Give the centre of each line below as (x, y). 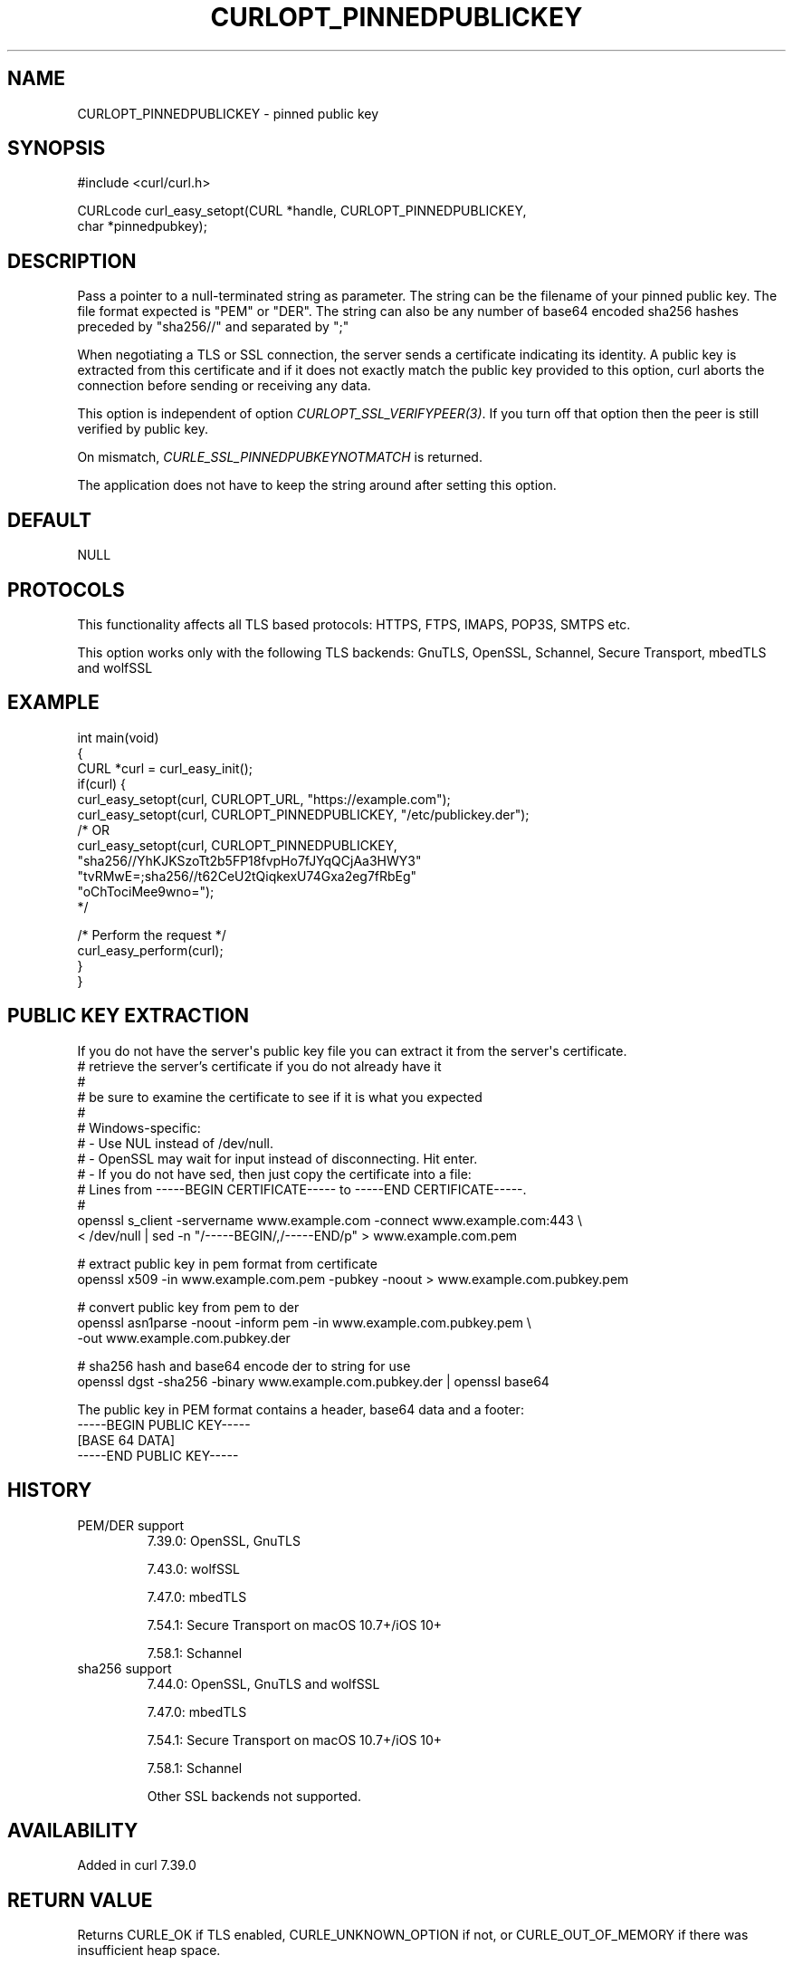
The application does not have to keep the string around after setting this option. (317, 485)
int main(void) (118, 737)
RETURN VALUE (80, 1900)
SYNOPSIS (57, 149)
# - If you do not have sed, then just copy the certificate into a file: (274, 1174)
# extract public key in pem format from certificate (227, 1263)
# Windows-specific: (139, 1127)
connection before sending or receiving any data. (224, 386)
